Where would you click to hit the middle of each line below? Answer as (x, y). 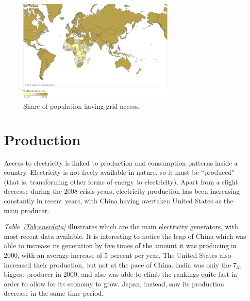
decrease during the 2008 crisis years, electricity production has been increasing (122, 191)
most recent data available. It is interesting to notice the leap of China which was (125, 236)
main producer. (27, 210)
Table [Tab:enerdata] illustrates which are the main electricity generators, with (121, 226)
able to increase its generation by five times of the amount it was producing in (120, 245)
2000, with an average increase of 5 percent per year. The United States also (117, 255)
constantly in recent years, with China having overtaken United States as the (119, 200)
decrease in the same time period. (54, 293)
